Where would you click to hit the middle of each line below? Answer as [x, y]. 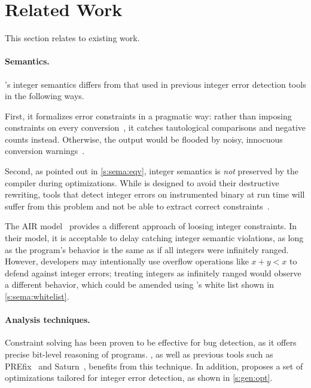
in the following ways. [45, 96]
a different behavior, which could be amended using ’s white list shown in [139, 284]
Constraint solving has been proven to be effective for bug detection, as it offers [151, 342]
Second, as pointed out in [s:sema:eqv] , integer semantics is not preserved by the [152, 171]
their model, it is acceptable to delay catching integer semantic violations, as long [154, 238]
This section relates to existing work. [72, 38]
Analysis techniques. [48, 320]
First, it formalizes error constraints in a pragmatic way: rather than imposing [148, 116]
